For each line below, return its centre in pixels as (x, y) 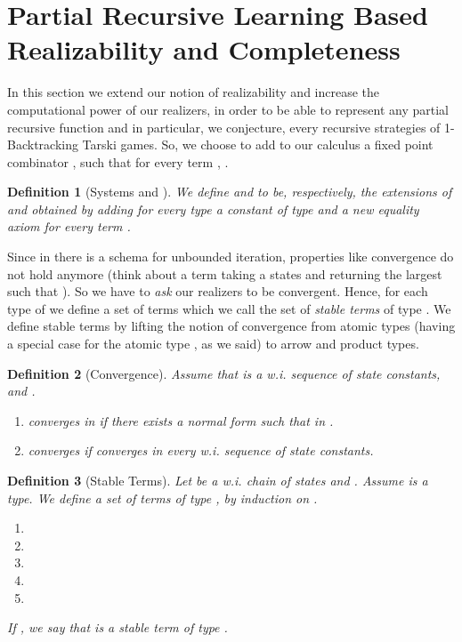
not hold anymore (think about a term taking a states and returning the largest (225, 273)
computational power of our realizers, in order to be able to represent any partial (228, 109)
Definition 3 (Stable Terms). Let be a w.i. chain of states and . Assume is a (218, 480)
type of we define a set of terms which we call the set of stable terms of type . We (229, 308)
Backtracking (43, 144)
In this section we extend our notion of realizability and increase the (194, 92)
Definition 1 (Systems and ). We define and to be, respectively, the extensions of (230, 192)
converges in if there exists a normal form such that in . (181, 420)
